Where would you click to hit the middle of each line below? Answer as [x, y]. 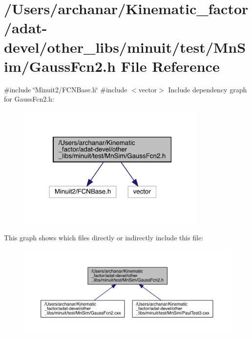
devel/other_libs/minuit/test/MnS [125, 47]
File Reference [170, 66]
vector [148, 89]
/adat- [26, 28]
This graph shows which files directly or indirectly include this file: [104, 238]
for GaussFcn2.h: [29, 99]
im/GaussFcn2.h [60, 66]
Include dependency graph [208, 89]
